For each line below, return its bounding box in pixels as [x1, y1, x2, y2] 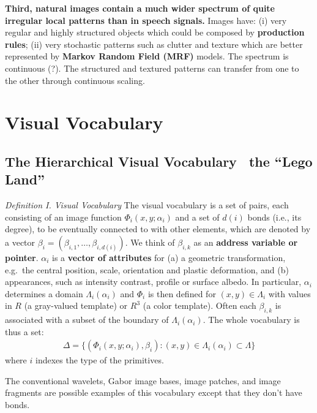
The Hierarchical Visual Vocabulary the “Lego [5, 151, 313, 170]
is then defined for [147, 287, 216, 300]
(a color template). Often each [143, 299, 256, 312]
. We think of [125, 235, 175, 248]
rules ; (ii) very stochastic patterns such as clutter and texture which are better [5, 37, 303, 50]
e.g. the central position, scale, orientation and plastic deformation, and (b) [5, 263, 289, 276]
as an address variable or [193, 235, 298, 248]
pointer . [5, 251, 39, 263]
